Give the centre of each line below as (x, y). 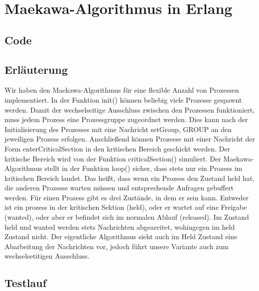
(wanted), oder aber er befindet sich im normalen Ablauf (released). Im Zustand (127, 217)
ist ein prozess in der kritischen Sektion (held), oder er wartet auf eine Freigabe (126, 207)
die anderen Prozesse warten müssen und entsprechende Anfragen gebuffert (119, 188)
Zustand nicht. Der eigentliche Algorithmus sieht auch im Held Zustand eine (121, 236)
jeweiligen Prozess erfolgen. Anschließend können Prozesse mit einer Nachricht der (130, 139)
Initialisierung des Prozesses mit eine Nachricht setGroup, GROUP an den (118, 129)
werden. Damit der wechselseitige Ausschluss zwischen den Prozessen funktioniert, (130, 109)
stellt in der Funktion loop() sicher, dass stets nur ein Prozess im (143, 168)
